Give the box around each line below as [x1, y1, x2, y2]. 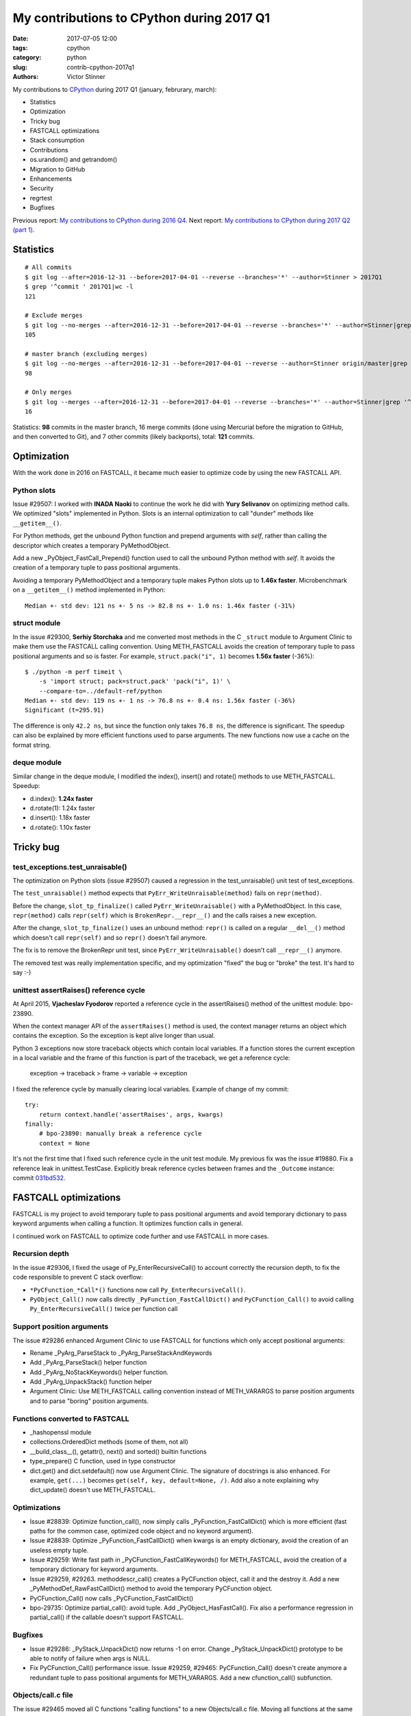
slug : [12, 62, 27, 71]
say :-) [12, 969, 32, 976]
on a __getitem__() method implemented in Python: [12, 585, 166, 594]
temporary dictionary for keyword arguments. [29, 1565, 158, 1573]
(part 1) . [12, 225, 35, 233]
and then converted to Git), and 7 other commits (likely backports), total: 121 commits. [12, 432, 255, 441]
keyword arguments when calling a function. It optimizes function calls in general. [12, 1219, 243, 1228]
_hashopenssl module [29, 1428, 92, 1437]
